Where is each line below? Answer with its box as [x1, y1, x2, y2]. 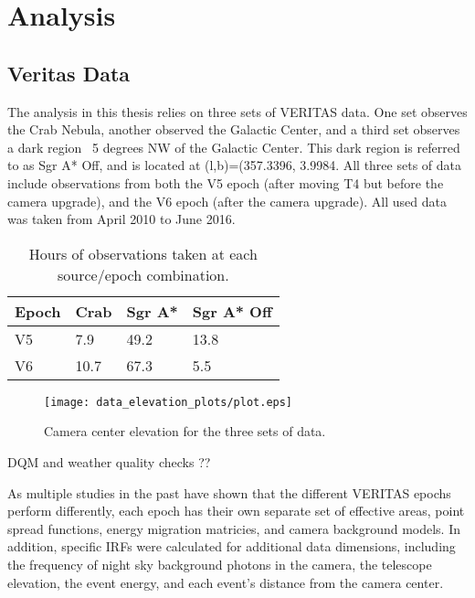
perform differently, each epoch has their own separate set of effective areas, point [7, 501, 465, 520]
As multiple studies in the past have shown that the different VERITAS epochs [7, 483, 451, 502]
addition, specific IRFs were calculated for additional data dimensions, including [7, 537, 456, 556]
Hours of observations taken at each [28, 242, 258, 264]
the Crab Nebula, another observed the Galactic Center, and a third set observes [7, 120, 460, 139]
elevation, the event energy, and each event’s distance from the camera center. [7, 572, 444, 592]
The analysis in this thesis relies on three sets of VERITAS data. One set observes [7, 101, 468, 121]
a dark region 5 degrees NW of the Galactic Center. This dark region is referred [7, 137, 460, 156]
